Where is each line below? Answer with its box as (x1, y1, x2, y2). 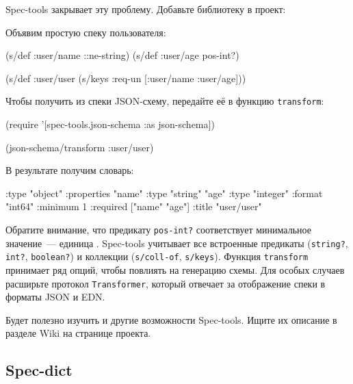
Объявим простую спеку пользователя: (5, 25, 166, 39)
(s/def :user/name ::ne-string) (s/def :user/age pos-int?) (5, 48, 239, 62)
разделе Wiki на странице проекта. (5, 326, 151, 340)
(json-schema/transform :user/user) (5, 140, 154, 154)
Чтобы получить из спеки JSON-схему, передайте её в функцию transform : (5, 94, 324, 108)
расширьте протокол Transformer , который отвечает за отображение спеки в (5, 276, 326, 290)
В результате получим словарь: (5, 163, 134, 177)
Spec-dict (5, 359, 73, 381)
